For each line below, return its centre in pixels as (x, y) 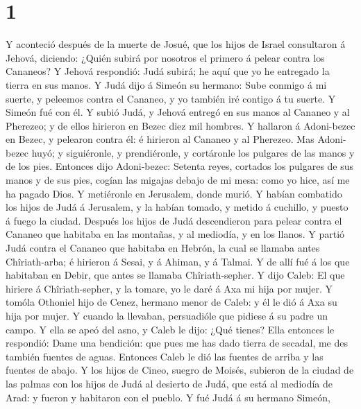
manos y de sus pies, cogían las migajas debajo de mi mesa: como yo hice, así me (178, 180)
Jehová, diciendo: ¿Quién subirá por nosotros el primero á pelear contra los (165, 57)
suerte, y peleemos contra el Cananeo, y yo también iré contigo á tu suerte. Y (171, 98)
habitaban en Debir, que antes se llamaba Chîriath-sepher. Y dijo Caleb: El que (175, 275)
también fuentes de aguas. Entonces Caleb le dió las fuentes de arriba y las (165, 356)
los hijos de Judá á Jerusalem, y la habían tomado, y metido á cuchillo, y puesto (177, 207)
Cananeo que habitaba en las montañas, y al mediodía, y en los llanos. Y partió (175, 234)
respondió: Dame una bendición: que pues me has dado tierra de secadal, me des (177, 343)
